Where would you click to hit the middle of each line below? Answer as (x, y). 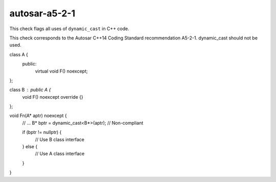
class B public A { (30, 90)
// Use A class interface (60, 154)
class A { (19, 54)
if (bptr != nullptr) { (42, 132)
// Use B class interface (60, 139)
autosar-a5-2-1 (42, 13)
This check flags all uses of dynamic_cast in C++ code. (70, 29)
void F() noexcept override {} (53, 97)
